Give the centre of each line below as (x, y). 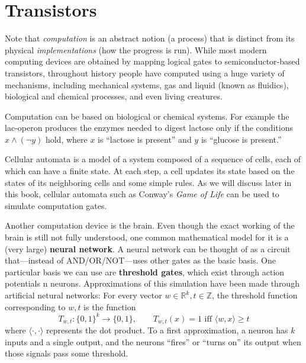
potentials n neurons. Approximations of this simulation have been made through (152, 283)
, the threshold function (255, 295)
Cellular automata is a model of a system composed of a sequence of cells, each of (153, 159)
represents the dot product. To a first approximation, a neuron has (167, 330)
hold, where (66, 139)
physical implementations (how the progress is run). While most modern (136, 49)
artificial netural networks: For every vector (83, 295)
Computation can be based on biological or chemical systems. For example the (147, 116)
